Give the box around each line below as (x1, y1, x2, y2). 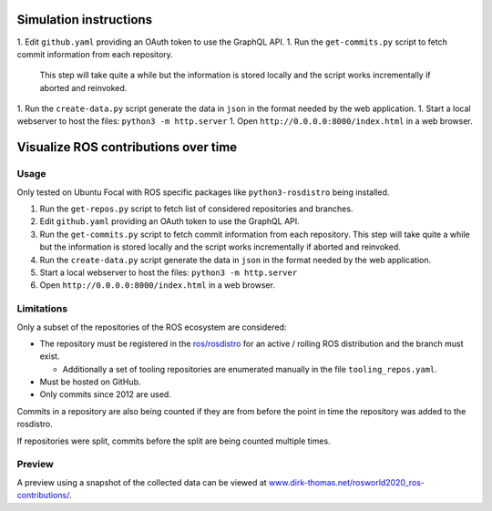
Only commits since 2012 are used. (39, 389, 172, 400)
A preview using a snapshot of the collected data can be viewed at (16, 476, 268, 487)
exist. (39, 351, 60, 362)
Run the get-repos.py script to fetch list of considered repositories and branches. (39, 203, 354, 214)
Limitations (16, 302, 68, 315)
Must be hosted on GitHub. (39, 376, 141, 387)
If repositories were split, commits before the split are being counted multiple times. (16, 435, 332, 446)
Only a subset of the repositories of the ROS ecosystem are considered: (16, 322, 287, 332)
